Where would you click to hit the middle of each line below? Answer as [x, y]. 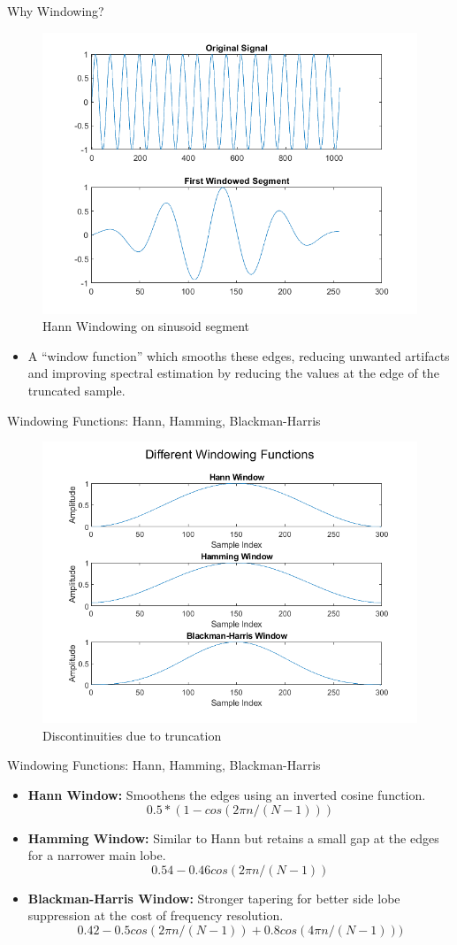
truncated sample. [76, 390]
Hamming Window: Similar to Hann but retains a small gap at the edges [233, 837]
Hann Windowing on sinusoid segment [146, 326]
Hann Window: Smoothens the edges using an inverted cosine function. [227, 794]
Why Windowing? [56, 11]
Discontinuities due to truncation [132, 735]
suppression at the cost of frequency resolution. [156, 915]
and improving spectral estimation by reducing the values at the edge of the [233, 373]
